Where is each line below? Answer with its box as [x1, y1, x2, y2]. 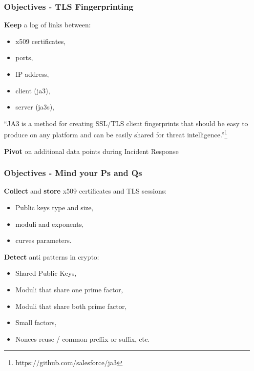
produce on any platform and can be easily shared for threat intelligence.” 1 [4, 128, 228, 140]
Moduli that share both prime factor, [15, 301, 127, 311]
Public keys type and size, [15, 202, 93, 213]
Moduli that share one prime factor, [15, 284, 123, 294]
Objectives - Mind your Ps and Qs [4, 167, 142, 179]
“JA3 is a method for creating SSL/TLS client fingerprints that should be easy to [4, 118, 248, 128]
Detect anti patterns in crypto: [4, 251, 99, 262]
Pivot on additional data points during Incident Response [4, 146, 179, 156]
